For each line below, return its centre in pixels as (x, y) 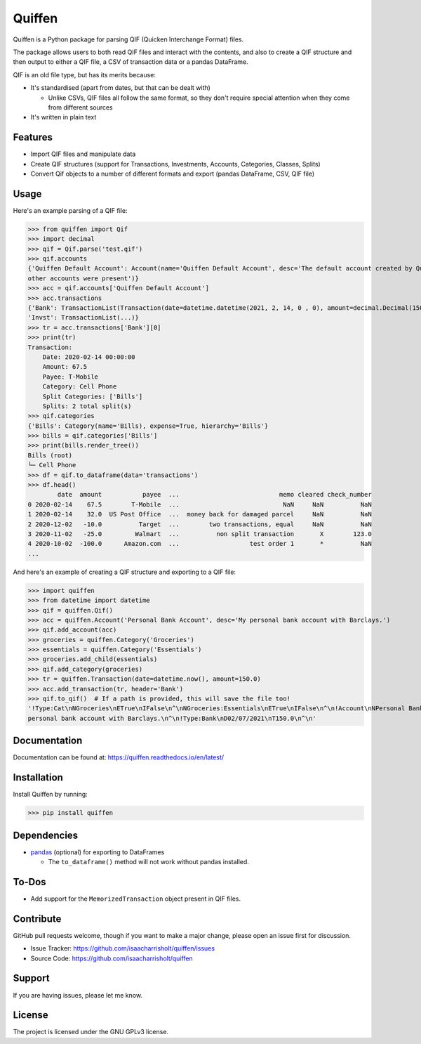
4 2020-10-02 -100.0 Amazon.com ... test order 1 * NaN (200, 544)
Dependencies (46, 835)
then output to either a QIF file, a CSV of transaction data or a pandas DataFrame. (131, 62)
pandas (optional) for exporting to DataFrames (98, 852)
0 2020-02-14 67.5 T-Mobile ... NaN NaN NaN (200, 504)
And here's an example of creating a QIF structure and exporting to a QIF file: (125, 572)
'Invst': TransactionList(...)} (83, 318)
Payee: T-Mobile (70, 377)
